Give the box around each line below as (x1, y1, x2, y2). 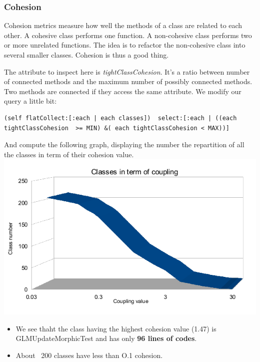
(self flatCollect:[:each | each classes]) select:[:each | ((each (4, 114, 237, 122)
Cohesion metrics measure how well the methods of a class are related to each (4, 20, 242, 31)
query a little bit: (4, 96, 57, 106)
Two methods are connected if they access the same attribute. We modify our (4, 86, 241, 96)
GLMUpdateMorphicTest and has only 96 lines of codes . (15, 333, 197, 343)
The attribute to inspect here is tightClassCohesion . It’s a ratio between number (4, 66, 250, 77)
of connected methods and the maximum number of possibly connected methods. (4, 76, 252, 87)
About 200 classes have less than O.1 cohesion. (15, 350, 163, 360)
